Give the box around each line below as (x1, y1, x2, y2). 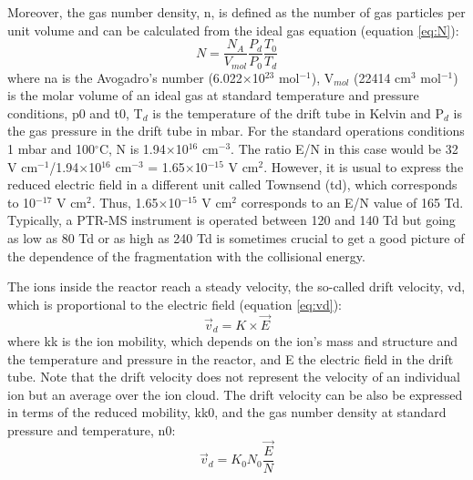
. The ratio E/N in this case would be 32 (231, 139, 458, 158)
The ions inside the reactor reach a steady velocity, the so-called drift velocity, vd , (7, 277, 466, 296)
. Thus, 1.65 (91, 192, 159, 211)
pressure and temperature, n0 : (7, 421, 176, 440)
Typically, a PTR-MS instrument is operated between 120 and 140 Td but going (7, 210, 456, 230)
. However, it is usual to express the (263, 157, 464, 176)
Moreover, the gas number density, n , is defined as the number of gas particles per (7, 3, 466, 21)
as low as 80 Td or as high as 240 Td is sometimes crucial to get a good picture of (7, 229, 465, 248)
